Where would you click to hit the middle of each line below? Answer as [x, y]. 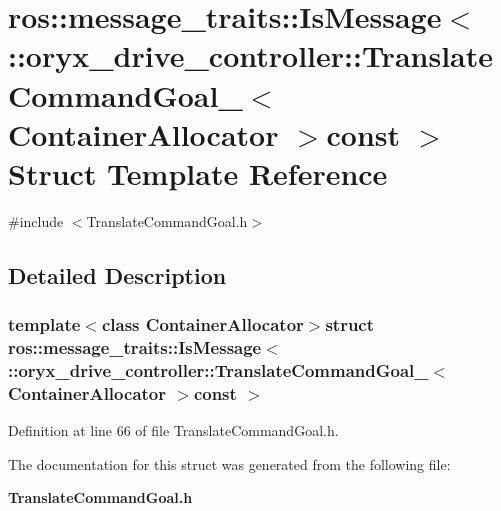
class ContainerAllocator [202, 324]
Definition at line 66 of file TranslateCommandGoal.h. [173, 430]
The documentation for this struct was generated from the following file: [229, 463]
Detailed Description [117, 274]
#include [36, 220]
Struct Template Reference [198, 172]
